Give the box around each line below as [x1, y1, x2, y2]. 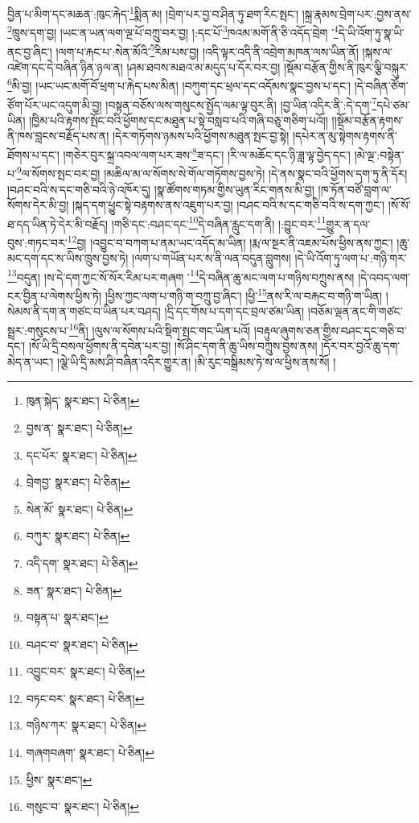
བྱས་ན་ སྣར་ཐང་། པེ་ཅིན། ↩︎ [26, 419, 133, 436]
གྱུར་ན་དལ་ [326, 215, 371, 232]
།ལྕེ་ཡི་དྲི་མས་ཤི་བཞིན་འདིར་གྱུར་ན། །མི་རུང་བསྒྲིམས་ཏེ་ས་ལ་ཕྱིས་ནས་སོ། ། [57, 353, 336, 370]
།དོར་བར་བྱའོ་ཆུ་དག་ [321, 337, 401, 354]
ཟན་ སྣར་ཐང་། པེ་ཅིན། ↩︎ [26, 581, 122, 598]
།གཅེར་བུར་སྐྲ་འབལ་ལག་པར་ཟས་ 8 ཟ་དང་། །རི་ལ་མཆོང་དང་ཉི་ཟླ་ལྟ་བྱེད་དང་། [63, 144, 351, 163]
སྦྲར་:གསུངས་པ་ [7, 321, 69, 338]
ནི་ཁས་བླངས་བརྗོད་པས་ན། [7, 127, 109, 144]
